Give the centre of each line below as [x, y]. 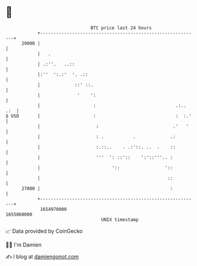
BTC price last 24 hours [121, 28]
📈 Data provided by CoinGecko [44, 231]
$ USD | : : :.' [99, 116]
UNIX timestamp [120, 219]
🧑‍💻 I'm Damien [24, 245]
